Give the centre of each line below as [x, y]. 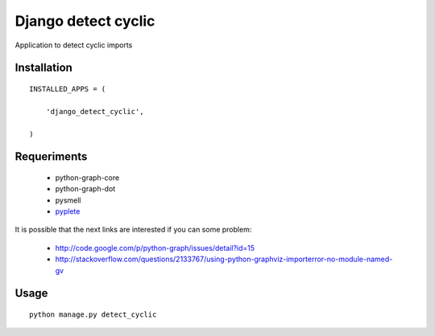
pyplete [68, 211]
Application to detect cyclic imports [74, 45]
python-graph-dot [85, 189]
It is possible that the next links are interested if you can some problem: [133, 230]
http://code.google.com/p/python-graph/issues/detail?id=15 [155, 248]
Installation [43, 68]
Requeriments [51, 157]
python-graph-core [87, 178]
